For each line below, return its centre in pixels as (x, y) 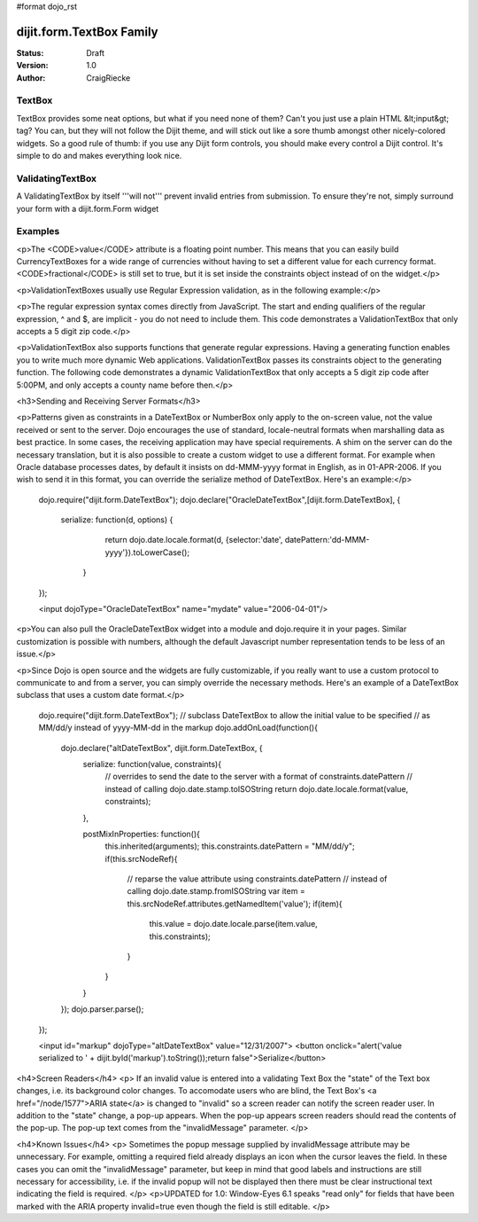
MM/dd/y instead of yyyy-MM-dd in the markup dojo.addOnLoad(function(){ (178, 728)
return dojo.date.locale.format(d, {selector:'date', (194, 540)
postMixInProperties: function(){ (142, 834)
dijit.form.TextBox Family (87, 31)
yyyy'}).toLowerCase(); (147, 552)
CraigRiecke (108, 78)
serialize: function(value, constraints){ (152, 764)
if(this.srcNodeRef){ (141, 858)
